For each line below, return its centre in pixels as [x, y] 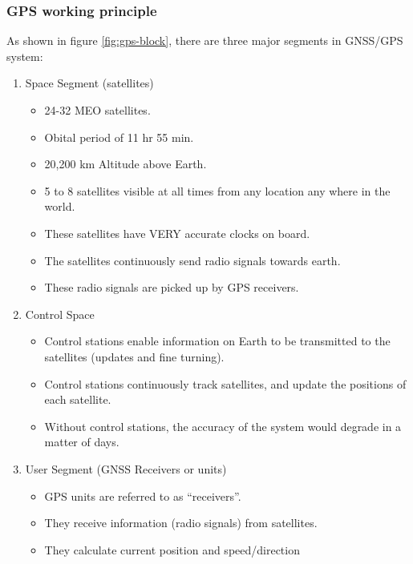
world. [60, 206]
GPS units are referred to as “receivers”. [143, 496]
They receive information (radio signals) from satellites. [181, 523]
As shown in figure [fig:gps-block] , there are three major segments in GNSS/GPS [205, 40]
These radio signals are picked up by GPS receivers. [172, 287]
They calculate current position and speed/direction [172, 549]
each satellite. [78, 399]
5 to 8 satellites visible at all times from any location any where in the [217, 190]
